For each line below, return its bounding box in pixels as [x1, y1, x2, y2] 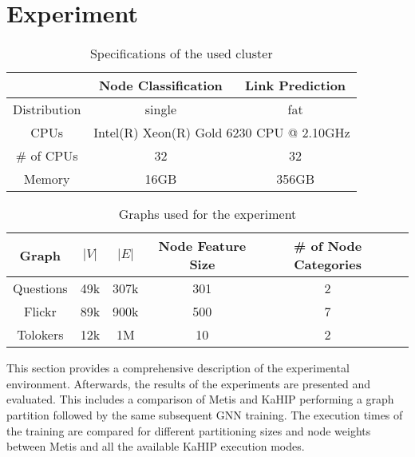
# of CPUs [15, 146, 78, 165]
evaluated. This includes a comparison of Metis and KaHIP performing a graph [6, 391, 394, 407]
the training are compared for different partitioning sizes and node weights [6, 422, 371, 439]
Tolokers [17, 325, 64, 344]
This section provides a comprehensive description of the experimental [6, 360, 350, 376]
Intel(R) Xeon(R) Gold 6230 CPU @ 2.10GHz [93, 123, 350, 142]
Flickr [23, 302, 57, 321]
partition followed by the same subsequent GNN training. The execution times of [6, 406, 403, 423]
